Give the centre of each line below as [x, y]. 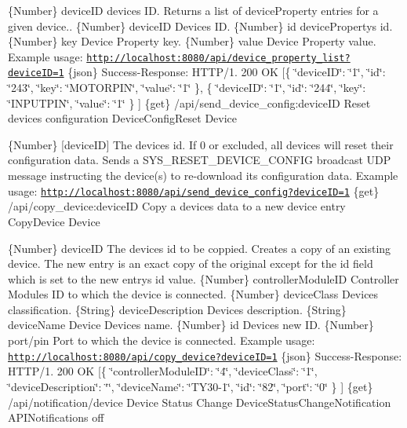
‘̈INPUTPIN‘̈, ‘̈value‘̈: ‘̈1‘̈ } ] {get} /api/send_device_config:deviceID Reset [189, 102]
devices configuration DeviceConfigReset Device [123, 118]
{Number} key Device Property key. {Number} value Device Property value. [192, 41]
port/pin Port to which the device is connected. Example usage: [162, 340]
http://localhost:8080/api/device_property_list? [218, 58]
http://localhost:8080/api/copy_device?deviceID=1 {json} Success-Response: [205, 355]
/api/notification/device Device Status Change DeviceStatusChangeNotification [200, 402]
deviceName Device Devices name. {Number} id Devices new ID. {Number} [191, 325]
